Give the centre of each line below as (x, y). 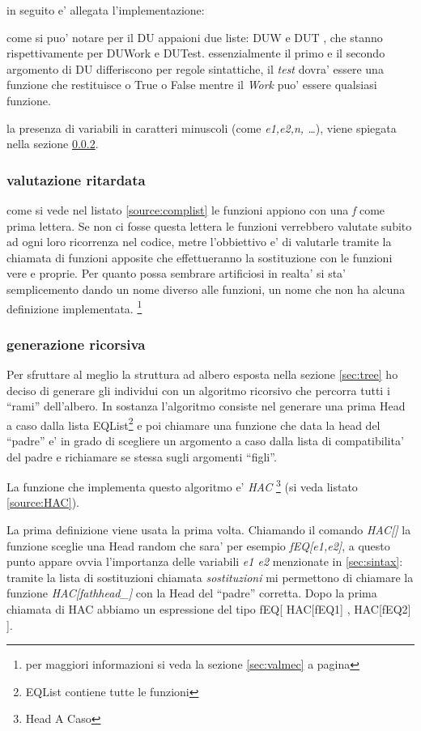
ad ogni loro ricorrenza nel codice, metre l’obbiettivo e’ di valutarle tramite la (199, 242)
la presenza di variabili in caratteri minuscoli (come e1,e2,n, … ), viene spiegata (202, 127)
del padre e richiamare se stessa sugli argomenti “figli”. (142, 456)
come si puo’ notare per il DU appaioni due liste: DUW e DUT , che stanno (195, 37)
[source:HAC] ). (43, 502)
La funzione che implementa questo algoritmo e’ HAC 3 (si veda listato (182, 485)
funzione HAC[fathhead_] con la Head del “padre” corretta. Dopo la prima (192, 593)
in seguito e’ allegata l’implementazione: (106, 10)
